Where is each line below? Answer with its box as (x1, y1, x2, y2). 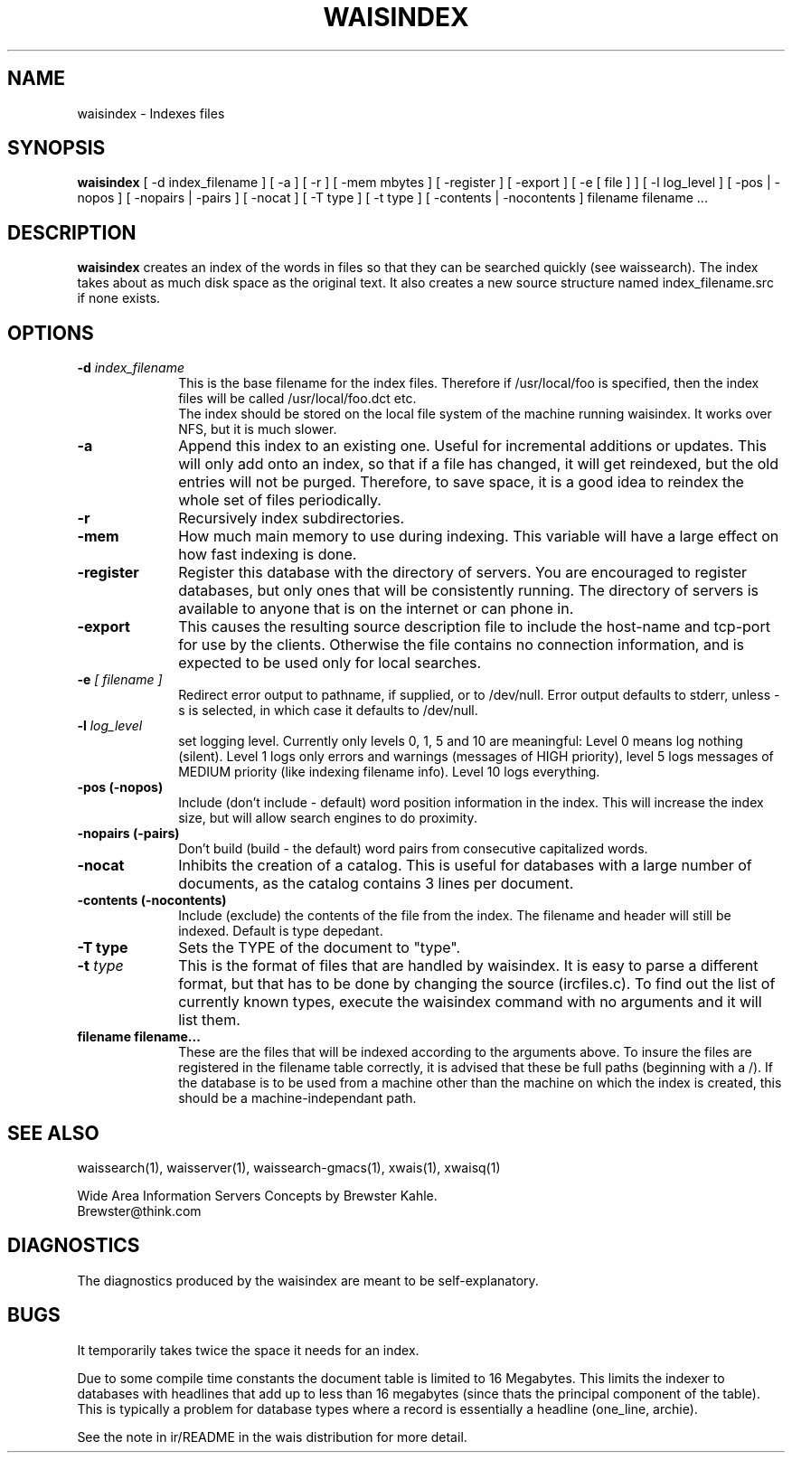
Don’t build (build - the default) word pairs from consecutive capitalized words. (178, 841, 648, 857)
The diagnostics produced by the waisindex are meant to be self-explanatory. (77, 1272, 539, 1288)
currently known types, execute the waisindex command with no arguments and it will (178, 993, 762, 1012)
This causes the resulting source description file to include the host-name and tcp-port (178, 617, 770, 636)
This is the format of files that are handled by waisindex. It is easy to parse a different (178, 956, 759, 975)
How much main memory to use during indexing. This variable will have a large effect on (178, 527, 779, 546)
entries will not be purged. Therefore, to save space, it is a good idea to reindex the (178, 473, 744, 492)
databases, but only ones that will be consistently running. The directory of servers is (178, 581, 759, 600)
